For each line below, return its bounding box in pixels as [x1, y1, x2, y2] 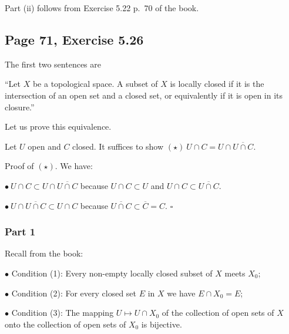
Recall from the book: [5, 247, 83, 259]
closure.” [5, 100, 35, 113]
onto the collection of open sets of [5, 318, 126, 330]
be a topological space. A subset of [32, 77, 158, 90]
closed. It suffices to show [72, 140, 164, 152]
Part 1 [5, 224, 36, 239]
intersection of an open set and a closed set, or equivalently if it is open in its [5, 89, 283, 101]
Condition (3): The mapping [11, 306, 114, 319]
